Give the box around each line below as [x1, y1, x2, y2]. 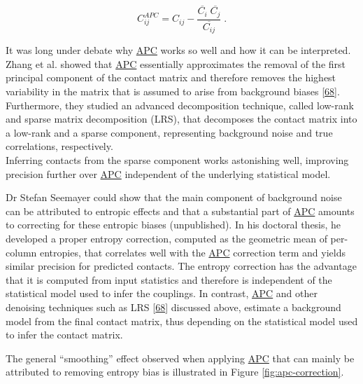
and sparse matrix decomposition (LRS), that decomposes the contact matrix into [6, 111, 357, 126]
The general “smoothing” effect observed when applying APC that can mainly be [6, 350, 355, 365]
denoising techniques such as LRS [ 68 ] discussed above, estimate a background [6, 299, 341, 314]
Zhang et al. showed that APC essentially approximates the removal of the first [6, 56, 346, 71]
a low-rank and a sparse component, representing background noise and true [6, 125, 333, 139]
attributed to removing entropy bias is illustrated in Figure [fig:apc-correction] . [6, 364, 344, 379]
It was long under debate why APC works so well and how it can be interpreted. [6, 43, 351, 57]
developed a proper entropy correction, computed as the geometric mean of [6, 231, 327, 245]
